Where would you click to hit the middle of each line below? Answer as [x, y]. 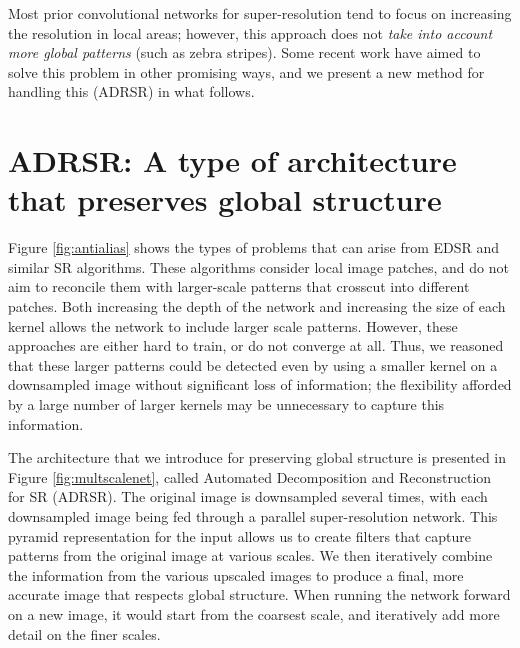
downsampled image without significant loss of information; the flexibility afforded [260, 384]
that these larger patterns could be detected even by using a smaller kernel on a [253, 364]
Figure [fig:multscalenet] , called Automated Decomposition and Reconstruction [250, 476]
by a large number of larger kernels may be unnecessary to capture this [226, 404]
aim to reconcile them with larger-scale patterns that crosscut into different [239, 286]
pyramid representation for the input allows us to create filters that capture [239, 535]
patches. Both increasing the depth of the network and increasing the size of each [257, 306]
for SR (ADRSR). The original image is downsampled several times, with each [248, 496]
